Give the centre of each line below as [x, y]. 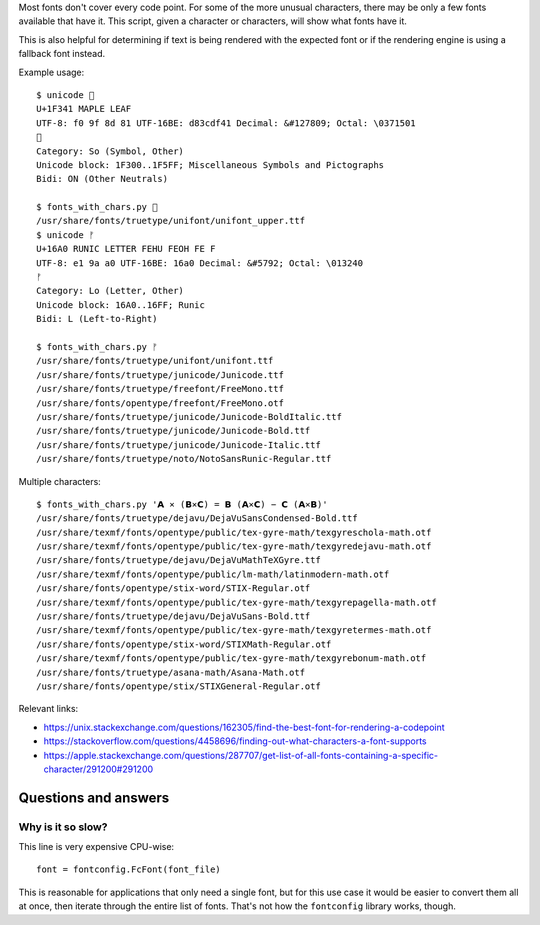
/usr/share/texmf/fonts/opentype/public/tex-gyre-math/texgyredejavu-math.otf [234, 546]
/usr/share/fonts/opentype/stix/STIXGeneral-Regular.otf [179, 686]
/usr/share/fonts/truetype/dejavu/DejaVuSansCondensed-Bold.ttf [197, 518]
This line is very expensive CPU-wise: [96, 847]
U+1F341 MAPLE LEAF [84, 109]
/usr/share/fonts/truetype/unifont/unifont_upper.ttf [170, 221]
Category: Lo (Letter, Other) [110, 291]
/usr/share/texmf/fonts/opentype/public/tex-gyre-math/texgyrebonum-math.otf [231, 658]
